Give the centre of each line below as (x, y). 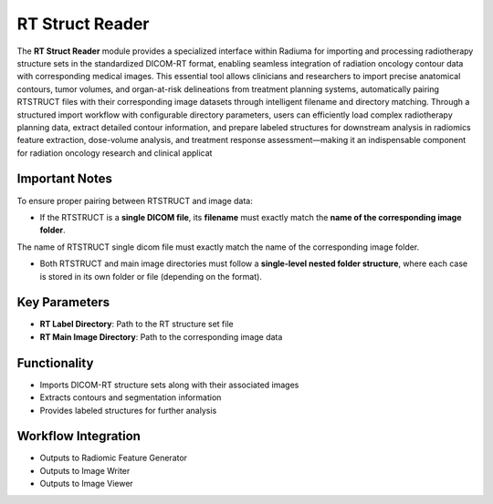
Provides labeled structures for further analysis (128, 410)
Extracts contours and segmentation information (131, 397)
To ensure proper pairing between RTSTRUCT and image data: (135, 201)
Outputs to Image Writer (85, 470)
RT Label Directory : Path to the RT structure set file (136, 324)
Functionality (55, 363)
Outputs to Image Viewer (87, 484)
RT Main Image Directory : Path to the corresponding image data (161, 336)
